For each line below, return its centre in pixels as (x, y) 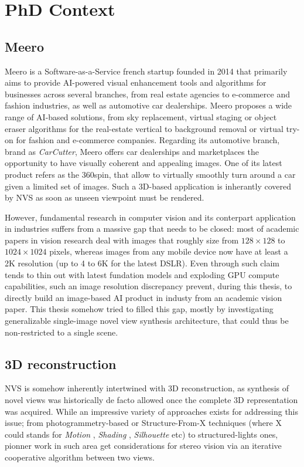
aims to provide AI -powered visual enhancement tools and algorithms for (136, 82)
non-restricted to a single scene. (62, 332)
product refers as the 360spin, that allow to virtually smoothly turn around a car (150, 174)
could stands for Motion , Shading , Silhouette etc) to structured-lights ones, (141, 434)
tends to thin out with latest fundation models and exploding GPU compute (142, 274)
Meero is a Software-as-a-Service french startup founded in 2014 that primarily (146, 71)
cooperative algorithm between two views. (80, 457)
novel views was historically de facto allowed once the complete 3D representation (151, 400)
